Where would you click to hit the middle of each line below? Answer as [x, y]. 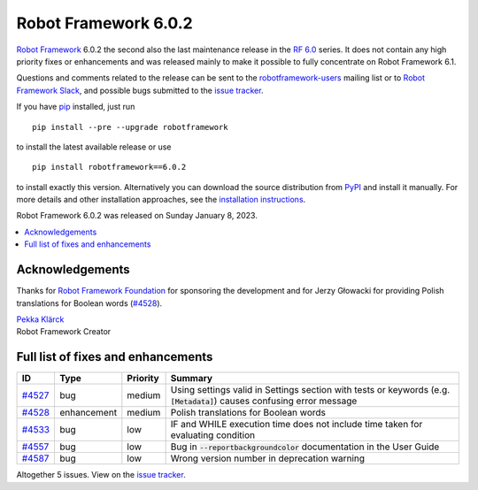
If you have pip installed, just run [76, 107]
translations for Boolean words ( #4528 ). [89, 303]
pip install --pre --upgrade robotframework [131, 127]
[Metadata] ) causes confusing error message [264, 401]
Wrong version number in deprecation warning [268, 458]
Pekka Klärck [40, 319]
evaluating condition [213, 435]
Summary [191, 379]
